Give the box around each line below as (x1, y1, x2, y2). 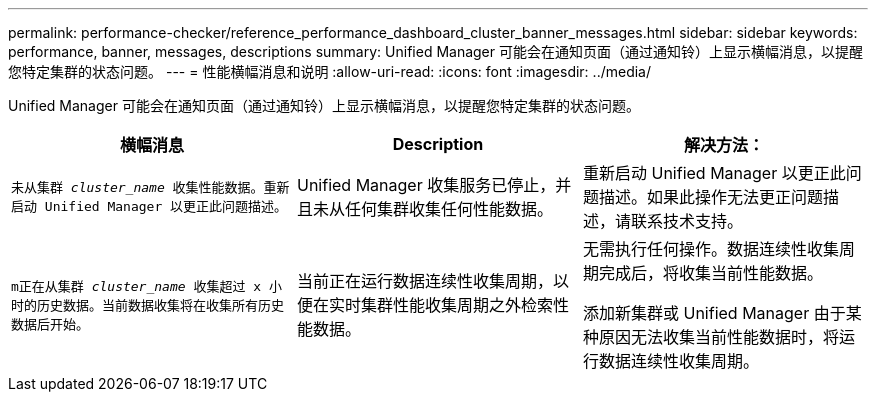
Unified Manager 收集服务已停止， (296, 175, 556, 195)
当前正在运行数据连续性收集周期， (296, 271, 553, 291)
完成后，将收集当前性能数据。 (598, 263, 823, 283)
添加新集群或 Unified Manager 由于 (582, 303, 846, 323)
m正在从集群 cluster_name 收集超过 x (11, 278, 262, 294)
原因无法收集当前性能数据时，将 (598, 327, 839, 347)
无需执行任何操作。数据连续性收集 (582, 239, 839, 259)
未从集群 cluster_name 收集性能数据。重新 (11, 180, 290, 195)
